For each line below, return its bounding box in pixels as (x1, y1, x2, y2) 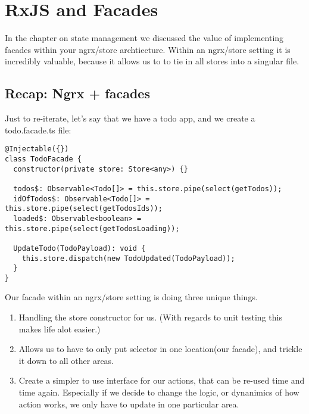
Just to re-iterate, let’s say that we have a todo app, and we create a (5, 112, 255, 124)
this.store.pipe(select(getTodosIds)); (5, 204, 163, 213)
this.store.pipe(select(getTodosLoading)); (5, 224, 180, 233)
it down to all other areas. (18, 354, 114, 366)
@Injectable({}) (5, 145, 69, 154)
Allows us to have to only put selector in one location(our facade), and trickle (18, 343, 302, 355)
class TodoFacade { (5, 154, 82, 163)
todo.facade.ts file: (5, 123, 71, 136)
